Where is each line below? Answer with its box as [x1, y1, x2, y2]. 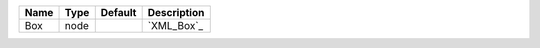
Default [100, 6, 137, 19]
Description [147, 6, 205, 19]
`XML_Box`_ [147, 19, 204, 32]
